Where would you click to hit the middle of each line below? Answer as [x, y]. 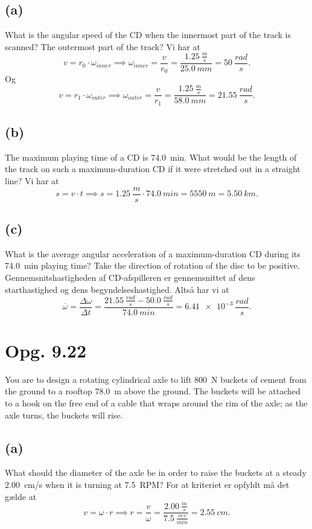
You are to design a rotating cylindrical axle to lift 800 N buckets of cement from [156, 379]
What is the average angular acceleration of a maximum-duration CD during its [153, 253]
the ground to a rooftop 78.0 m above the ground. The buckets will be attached [153, 391]
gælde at [21, 496]
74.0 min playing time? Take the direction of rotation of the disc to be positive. [152, 265]
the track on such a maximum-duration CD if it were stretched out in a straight [153, 169]
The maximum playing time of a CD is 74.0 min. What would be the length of [151, 157]
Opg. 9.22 [46, 350]
